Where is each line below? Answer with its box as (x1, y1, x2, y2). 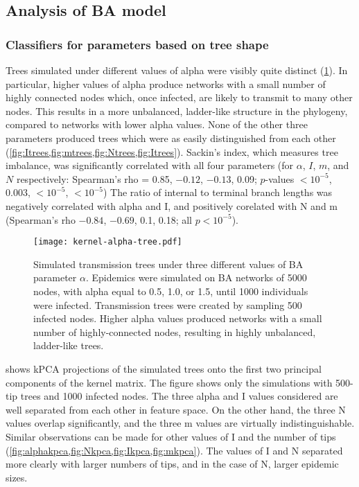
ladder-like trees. (33, 338, 104, 353)
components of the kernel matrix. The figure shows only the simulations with (6, 375, 333, 389)
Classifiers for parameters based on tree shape (6, 35, 269, 53)
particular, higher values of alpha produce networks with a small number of (6, 76, 326, 91)
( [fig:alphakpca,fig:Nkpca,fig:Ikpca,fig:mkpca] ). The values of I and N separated (6, 443, 343, 457)
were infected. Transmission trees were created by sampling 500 (33, 297, 302, 312)
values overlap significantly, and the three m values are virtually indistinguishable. (6, 416, 355, 430)
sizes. (6, 470, 28, 484)
